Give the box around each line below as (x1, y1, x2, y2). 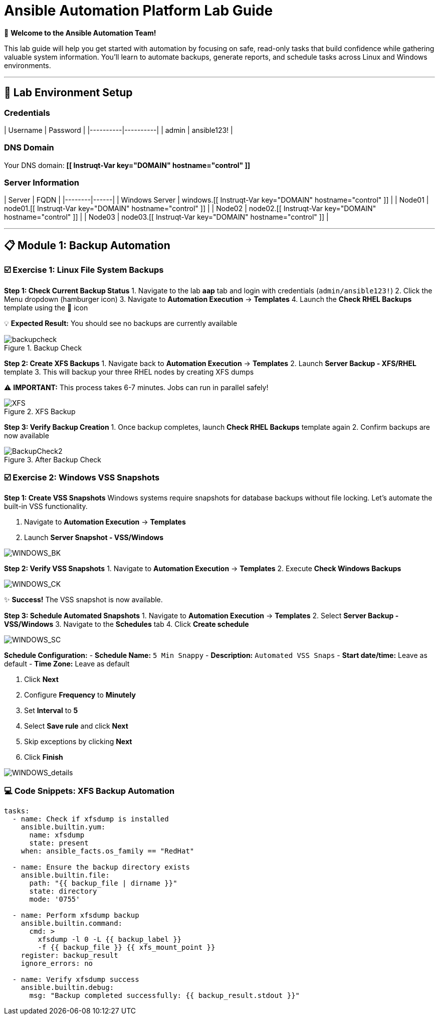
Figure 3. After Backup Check (4, 455, 101, 464)
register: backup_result (21, 951, 118, 960)
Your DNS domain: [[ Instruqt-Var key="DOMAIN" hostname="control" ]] (4, 160, 251, 169)
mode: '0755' (29, 895, 80, 904)
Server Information (4, 178, 79, 188)
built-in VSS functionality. (4, 502, 88, 511)
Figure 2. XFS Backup (4, 407, 76, 416)
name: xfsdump (29, 831, 85, 839)
